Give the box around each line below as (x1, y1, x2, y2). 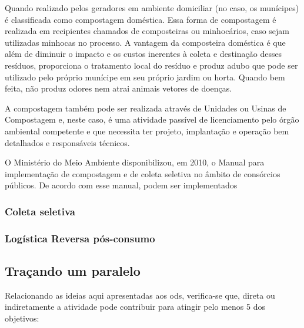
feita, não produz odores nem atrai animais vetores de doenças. (5, 82, 232, 94)
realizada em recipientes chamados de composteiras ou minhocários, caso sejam (5, 25, 290, 37)
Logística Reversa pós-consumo (5, 231, 155, 245)
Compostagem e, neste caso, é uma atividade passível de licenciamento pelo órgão (5, 113, 299, 126)
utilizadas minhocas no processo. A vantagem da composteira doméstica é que (5, 36, 286, 48)
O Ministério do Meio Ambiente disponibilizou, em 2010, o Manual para (5, 156, 265, 168)
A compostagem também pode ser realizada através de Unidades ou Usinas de (5, 102, 286, 114)
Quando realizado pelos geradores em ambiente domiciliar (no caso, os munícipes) (5, 2, 299, 13)
